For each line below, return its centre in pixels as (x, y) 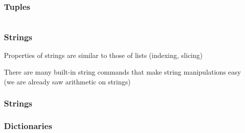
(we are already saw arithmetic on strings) (67, 81)
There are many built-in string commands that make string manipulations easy (122, 72)
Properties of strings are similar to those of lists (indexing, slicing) (103, 55)
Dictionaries (28, 125)
